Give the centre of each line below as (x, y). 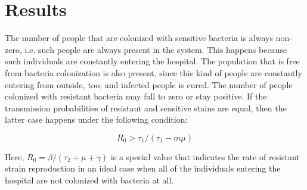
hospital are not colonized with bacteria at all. (89, 180)
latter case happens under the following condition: (96, 119)
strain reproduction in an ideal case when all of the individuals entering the (143, 168)
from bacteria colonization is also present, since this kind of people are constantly (153, 72)
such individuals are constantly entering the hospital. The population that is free (152, 61)
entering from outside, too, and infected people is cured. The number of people (149, 84)
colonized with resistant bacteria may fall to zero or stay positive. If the (136, 96)
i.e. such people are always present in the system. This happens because (156, 49)
